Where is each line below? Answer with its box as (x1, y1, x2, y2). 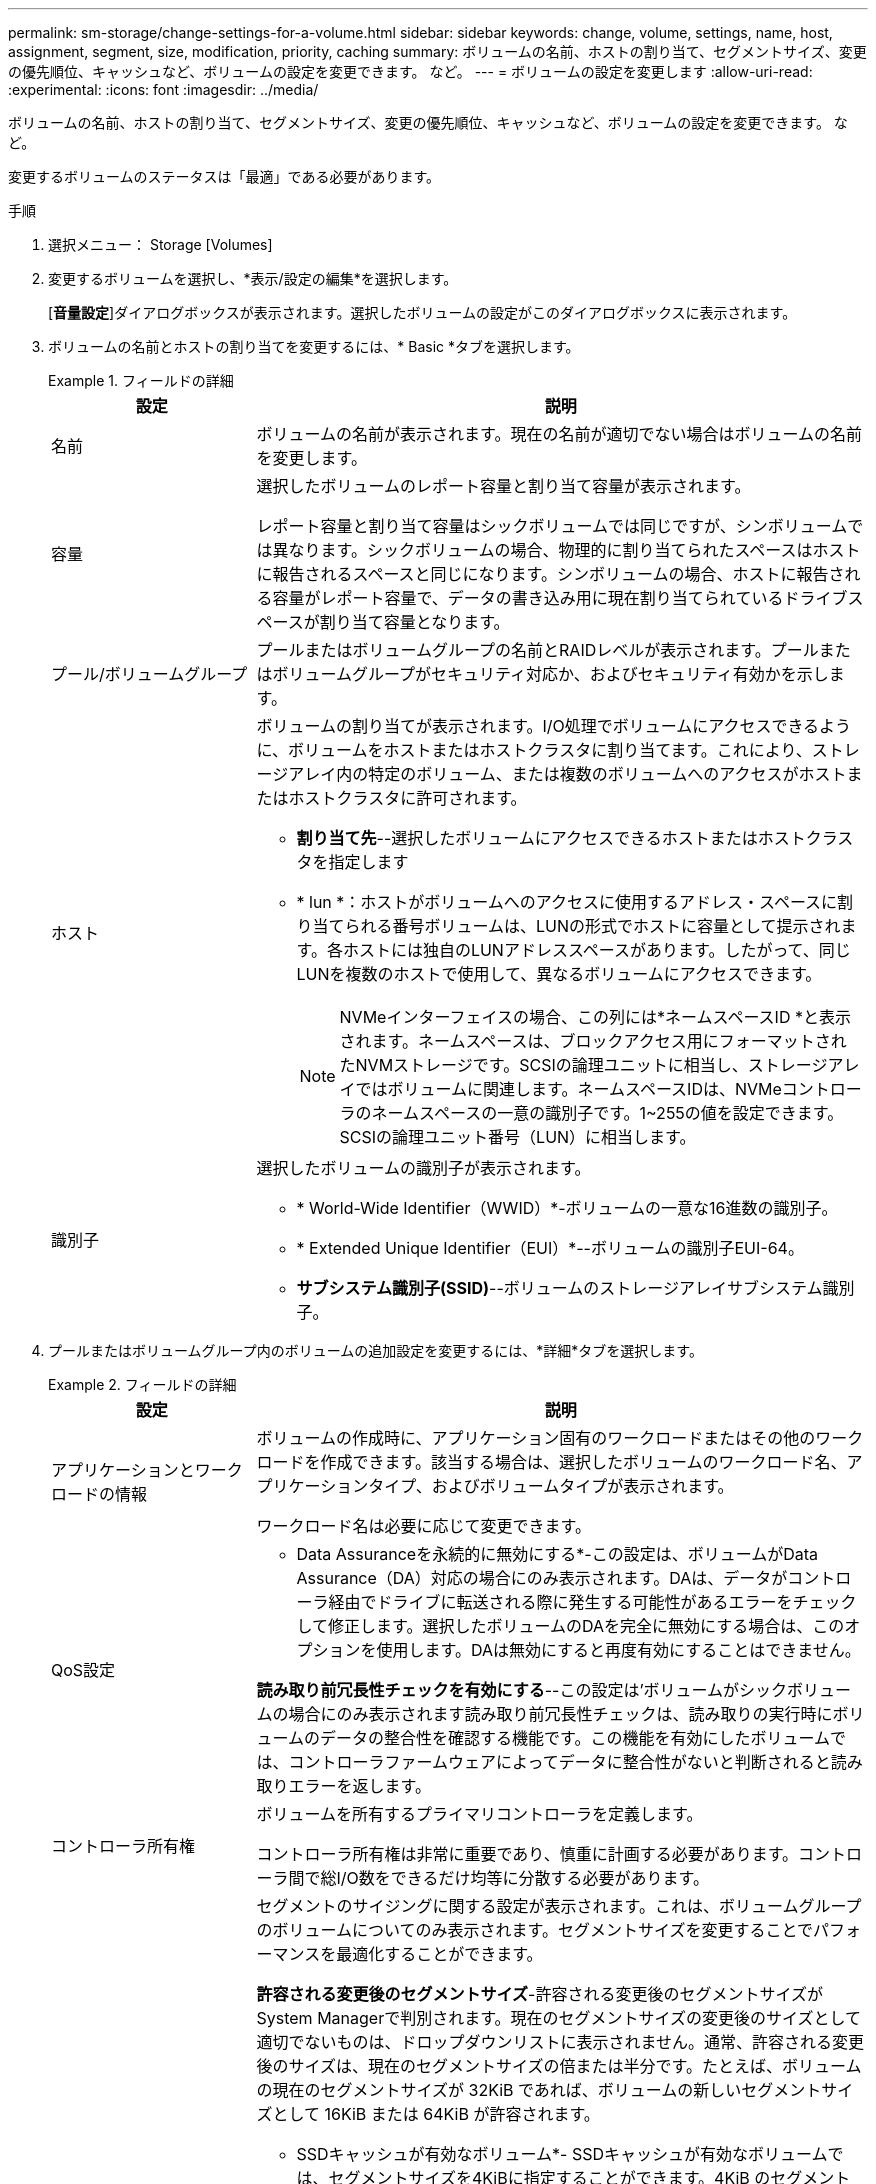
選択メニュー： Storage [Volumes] (48, 236, 273, 253)
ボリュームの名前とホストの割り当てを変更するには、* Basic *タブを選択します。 (48, 338, 580, 355)
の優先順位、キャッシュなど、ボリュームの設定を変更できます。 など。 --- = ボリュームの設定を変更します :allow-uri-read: (8, 63, 813, 80)
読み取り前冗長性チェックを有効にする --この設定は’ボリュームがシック (256, 1680, 788, 1700)
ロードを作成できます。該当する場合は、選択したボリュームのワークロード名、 (256, 1452, 847, 1472)
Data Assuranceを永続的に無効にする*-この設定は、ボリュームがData (296, 1544, 819, 1564)
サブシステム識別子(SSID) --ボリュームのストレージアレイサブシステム (296, 1278, 823, 1298)
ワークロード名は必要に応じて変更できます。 (256, 1516, 591, 1536)
